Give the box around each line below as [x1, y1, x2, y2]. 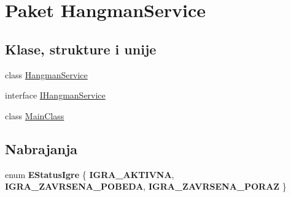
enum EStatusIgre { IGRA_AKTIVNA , [5, 168, 174, 180]
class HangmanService [5, 68, 88, 81]
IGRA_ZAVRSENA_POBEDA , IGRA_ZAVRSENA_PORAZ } [5, 180, 287, 193]
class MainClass [5, 109, 64, 122]
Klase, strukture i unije [5, 39, 157, 58]
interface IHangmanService [5, 89, 106, 102]
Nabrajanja [5, 139, 78, 158]
